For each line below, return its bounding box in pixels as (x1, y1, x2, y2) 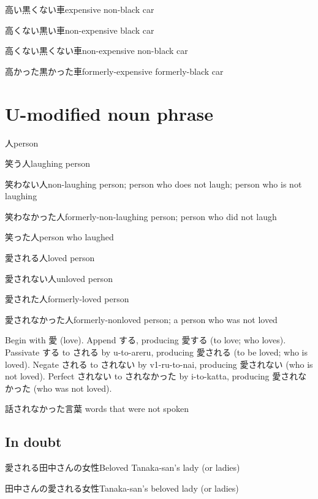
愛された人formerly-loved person (5, 292, 129, 305)
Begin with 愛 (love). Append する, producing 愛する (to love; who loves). (5, 333, 286, 346)
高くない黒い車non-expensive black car (5, 23, 154, 36)
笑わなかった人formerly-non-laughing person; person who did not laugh (5, 210, 277, 223)
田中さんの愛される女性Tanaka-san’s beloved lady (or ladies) (5, 481, 239, 494)
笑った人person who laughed (5, 230, 114, 243)
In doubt (5, 432, 62, 451)
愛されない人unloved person (5, 272, 113, 284)
